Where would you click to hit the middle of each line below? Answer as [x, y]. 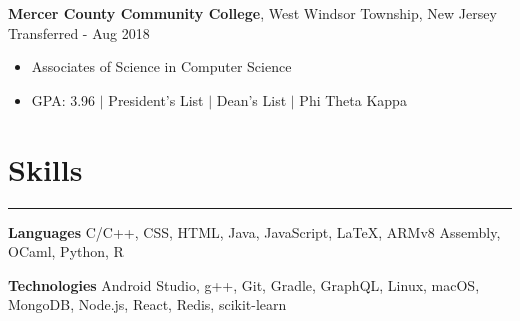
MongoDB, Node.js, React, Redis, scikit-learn [147, 304]
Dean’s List [251, 99]
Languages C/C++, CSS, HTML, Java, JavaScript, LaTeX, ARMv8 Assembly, [254, 231]
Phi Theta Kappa [353, 99]
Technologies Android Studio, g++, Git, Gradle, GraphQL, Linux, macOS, [244, 284]
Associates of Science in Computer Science [161, 66]
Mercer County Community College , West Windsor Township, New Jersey [252, 13]
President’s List [156, 99]
